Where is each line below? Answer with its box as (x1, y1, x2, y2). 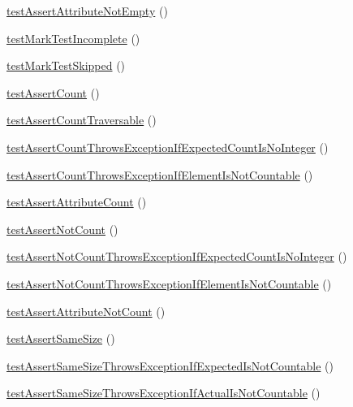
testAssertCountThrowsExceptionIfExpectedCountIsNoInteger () (6, 138, 329, 155)
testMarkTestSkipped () (6, 57, 126, 74)
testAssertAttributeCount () (6, 193, 147, 210)
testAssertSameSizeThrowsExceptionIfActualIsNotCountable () (6, 384, 321, 401)
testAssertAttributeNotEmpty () (6, 2, 168, 19)
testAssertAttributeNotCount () (6, 302, 166, 319)
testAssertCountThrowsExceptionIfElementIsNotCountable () (6, 166, 313, 183)
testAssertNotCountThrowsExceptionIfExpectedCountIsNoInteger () (6, 248, 347, 265)
